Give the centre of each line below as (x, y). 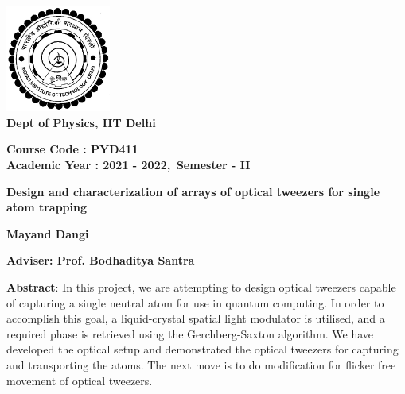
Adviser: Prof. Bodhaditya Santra (101, 260)
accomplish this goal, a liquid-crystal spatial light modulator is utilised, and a (196, 318)
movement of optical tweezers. (80, 380)
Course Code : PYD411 (72, 149)
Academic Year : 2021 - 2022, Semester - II (129, 165)
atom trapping (47, 207)
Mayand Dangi (48, 233)
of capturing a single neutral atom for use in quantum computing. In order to (195, 302)
